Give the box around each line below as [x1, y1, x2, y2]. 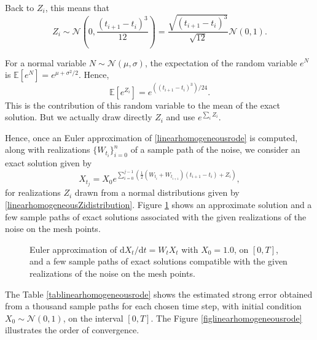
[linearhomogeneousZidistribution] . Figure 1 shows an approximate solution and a [5, 198, 312, 211]
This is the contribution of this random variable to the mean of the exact [5, 98, 280, 111]
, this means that [45, 1, 110, 14]
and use [166, 110, 195, 123]
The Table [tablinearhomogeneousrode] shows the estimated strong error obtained [5, 287, 313, 300]
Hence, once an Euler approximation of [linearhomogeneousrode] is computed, [5, 131, 298, 144]
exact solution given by [5, 156, 92, 169]
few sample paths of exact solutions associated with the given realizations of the [5, 210, 307, 223]
